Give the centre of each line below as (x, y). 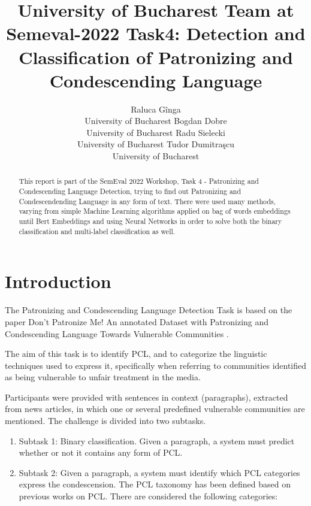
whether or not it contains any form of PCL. (101, 452)
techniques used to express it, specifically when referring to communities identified (156, 365)
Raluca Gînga (156, 109)
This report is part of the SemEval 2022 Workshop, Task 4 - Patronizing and (139, 181)
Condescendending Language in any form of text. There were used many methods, (147, 201)
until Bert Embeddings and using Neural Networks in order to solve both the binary (150, 221)
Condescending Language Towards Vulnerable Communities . (117, 333)
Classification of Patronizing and (156, 57)
